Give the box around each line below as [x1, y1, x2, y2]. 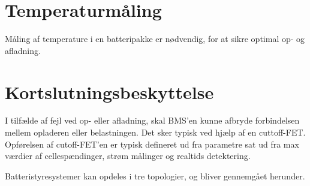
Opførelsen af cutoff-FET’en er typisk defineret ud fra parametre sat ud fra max [5, 137, 299, 150]
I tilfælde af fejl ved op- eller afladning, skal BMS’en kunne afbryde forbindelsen [5, 114, 300, 127]
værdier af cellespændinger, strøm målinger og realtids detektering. [5, 149, 251, 162]
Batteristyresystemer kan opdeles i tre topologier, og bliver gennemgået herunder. [5, 169, 305, 182]
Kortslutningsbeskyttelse [5, 79, 214, 104]
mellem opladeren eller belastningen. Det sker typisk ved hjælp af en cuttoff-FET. [5, 126, 306, 139]
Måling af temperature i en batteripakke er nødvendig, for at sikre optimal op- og [5, 32, 305, 45]
